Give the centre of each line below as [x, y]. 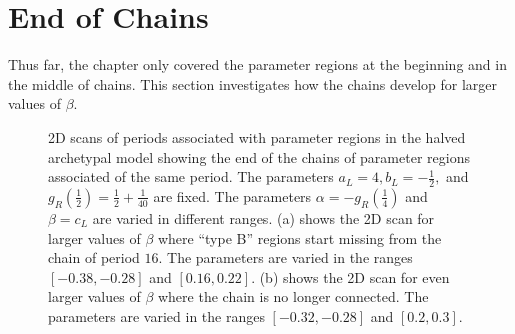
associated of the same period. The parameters [191, 176]
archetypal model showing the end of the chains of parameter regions [259, 156]
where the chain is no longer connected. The [293, 296]
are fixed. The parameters [232, 195]
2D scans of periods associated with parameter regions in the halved [257, 136]
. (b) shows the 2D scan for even [350, 276]
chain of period [94, 257]
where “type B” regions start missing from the [299, 237]
